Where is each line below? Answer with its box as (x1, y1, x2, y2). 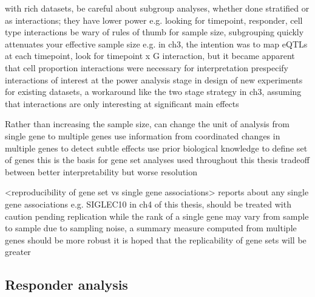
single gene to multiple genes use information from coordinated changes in (5, 129, 280, 142)
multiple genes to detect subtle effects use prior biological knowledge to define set (5, 141, 308, 154)
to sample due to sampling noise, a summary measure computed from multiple (5, 222, 297, 234)
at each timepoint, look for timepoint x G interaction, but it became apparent (5, 49, 295, 62)
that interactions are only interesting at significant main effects (5, 97, 239, 110)
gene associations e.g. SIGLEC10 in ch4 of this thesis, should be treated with (5, 197, 291, 210)
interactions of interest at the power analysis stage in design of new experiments (5, 73, 303, 86)
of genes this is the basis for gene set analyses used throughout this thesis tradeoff (5, 153, 310, 166)
